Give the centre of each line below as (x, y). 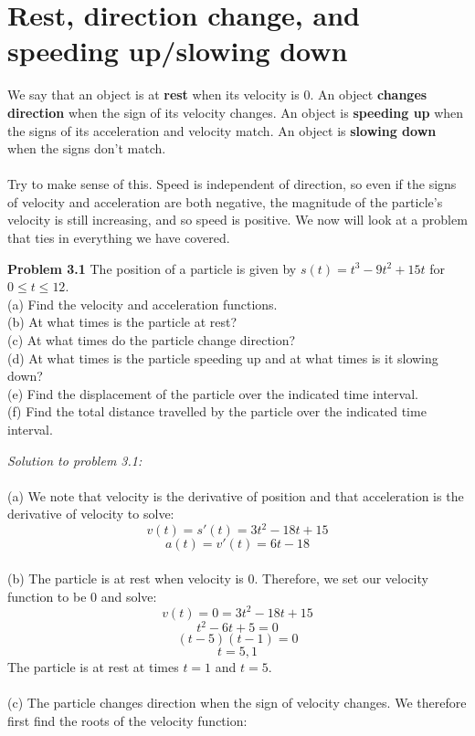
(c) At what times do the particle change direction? (152, 340)
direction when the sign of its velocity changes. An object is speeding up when (236, 112)
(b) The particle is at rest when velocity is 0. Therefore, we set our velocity (218, 578)
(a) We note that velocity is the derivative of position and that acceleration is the (236, 495)
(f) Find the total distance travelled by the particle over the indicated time (217, 411)
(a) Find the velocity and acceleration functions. (142, 304)
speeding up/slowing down (178, 51)
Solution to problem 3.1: (75, 460)
